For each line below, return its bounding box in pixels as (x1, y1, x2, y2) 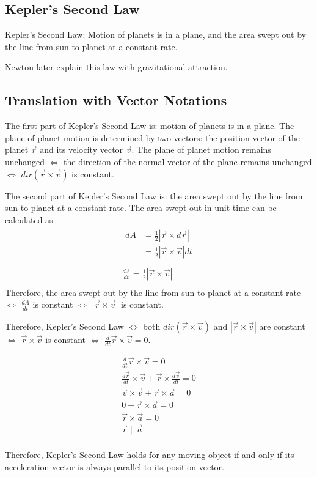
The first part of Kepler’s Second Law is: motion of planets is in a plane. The (5, 119, 294, 132)
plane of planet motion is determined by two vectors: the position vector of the (5, 131, 300, 144)
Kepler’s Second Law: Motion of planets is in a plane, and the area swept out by (5, 28, 306, 41)
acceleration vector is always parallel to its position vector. (5, 460, 224, 473)
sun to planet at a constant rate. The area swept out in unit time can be (5, 201, 277, 214)
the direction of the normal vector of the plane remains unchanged (64, 155, 312, 168)
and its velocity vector (40, 143, 123, 156)
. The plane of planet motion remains (131, 143, 271, 156)
